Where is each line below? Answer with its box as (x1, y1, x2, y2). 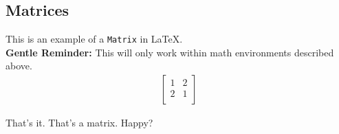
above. (6, 58, 32, 73)
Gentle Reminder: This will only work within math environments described (6, 45, 334, 59)
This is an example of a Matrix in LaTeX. (6, 32, 183, 46)
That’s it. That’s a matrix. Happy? (6, 115, 153, 130)
